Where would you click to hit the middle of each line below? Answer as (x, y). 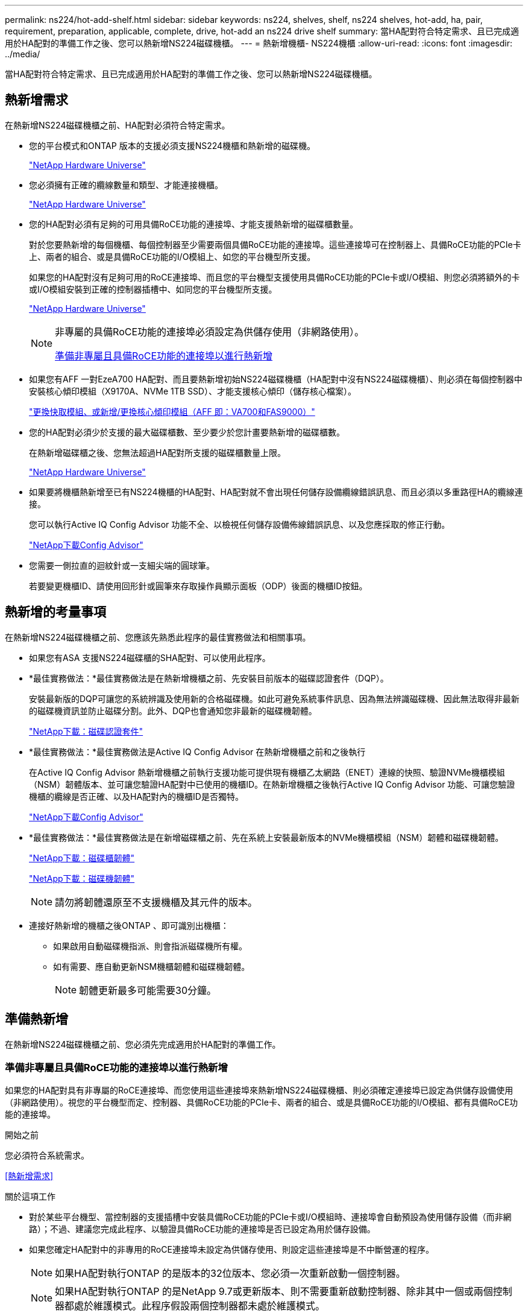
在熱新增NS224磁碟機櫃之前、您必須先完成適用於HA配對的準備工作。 (143, 1044)
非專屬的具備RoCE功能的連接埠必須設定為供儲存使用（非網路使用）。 (210, 331)
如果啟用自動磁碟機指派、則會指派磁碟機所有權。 (150, 946)
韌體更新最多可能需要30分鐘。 (148, 990)
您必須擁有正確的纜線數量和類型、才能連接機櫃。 (126, 185)
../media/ (23, 54)
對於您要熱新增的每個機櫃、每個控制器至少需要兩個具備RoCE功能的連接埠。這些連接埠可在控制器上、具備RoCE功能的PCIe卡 (275, 244)
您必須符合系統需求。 (47, 1156)
